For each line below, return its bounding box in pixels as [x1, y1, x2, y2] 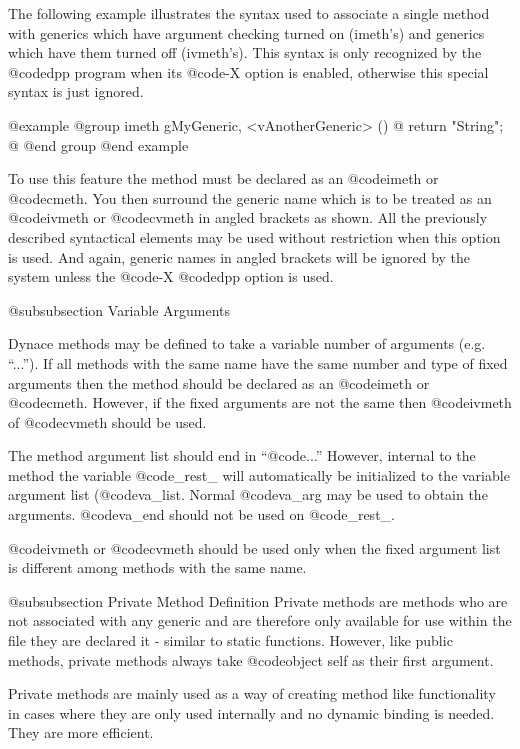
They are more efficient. [8, 722, 154, 743]
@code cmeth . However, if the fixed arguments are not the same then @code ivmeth [8, 392, 512, 413]
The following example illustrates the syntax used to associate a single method [8, 3, 490, 23]
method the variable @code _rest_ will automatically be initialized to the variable [8, 464, 510, 485]
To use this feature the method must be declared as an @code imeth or [8, 168, 439, 189]
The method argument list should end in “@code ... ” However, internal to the [8, 445, 476, 466]
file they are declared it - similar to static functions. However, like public [8, 630, 453, 651]
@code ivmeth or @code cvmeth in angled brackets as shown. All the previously [8, 207, 488, 228]
